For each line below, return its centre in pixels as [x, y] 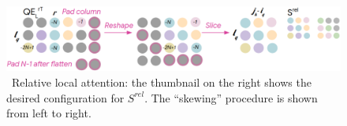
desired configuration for [65, 97]
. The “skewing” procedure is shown [231, 97]
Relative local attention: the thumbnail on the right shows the [161, 82]
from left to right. [49, 113]
